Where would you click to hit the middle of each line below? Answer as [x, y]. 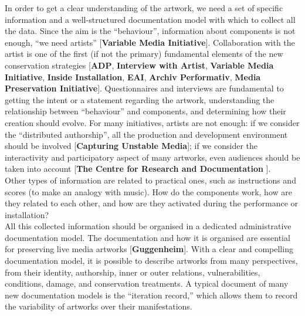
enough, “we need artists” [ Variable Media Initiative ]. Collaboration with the [150, 42]
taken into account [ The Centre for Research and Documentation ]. [138, 169]
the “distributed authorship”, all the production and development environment [146, 134]
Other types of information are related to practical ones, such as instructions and [150, 180]
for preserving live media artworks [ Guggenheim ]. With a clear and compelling [149, 249]
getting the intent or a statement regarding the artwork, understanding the [140, 99]
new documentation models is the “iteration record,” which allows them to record [151, 295]
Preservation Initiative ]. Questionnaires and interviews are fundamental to [144, 88]
